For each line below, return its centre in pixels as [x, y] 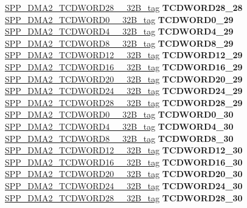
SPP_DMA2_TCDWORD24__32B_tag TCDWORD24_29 [124, 91]
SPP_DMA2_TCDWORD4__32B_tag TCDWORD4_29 [119, 31]
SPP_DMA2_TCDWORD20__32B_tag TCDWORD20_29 [124, 79]
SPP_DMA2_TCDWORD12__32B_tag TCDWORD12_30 [124, 150]
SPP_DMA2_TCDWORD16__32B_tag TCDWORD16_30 [124, 162]
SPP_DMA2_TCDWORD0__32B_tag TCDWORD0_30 [119, 114]
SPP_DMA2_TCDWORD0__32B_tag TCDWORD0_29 [119, 19]
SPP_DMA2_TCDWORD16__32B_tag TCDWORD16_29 [124, 66]
